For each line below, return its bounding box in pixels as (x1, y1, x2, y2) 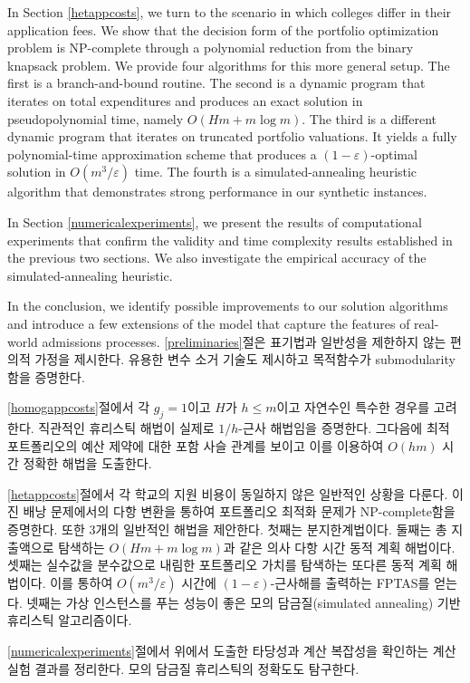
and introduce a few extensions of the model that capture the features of (7, 313, 410, 332)
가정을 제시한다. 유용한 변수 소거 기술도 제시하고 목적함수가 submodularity (34, 350, 456, 369)
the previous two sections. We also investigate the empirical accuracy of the (7, 248, 427, 267)
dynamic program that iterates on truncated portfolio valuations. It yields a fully (7, 127, 457, 146)
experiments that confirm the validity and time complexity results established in (7, 230, 453, 249)
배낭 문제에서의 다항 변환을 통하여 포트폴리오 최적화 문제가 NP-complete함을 (23, 502, 456, 521)
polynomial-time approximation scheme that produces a (7, 144, 317, 163)
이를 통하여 (50, 572, 113, 592)
